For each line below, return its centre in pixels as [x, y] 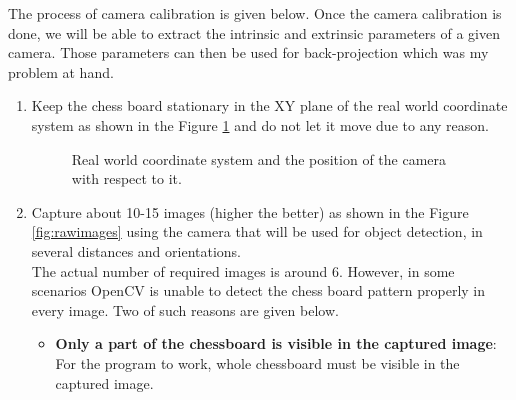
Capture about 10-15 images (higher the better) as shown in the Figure [250, 211]
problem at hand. [61, 71]
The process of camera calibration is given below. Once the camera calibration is [255, 13]
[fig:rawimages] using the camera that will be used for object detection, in [257, 231]
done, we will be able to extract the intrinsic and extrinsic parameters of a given [254, 32]
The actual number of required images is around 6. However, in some [243, 270]
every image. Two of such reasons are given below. [185, 309]
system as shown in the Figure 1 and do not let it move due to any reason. [260, 124]
